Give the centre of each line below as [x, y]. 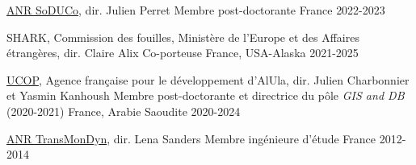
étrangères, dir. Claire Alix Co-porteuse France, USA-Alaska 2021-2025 [183, 53]
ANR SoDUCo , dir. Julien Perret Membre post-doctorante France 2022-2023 [196, 10]
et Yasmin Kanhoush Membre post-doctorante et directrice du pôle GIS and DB [206, 95]
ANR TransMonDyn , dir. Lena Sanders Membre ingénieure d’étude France [191, 138]
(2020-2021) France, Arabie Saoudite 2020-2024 [124, 111]
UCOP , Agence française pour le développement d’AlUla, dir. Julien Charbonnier [208, 79]
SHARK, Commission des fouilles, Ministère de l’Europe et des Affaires [183, 37]
